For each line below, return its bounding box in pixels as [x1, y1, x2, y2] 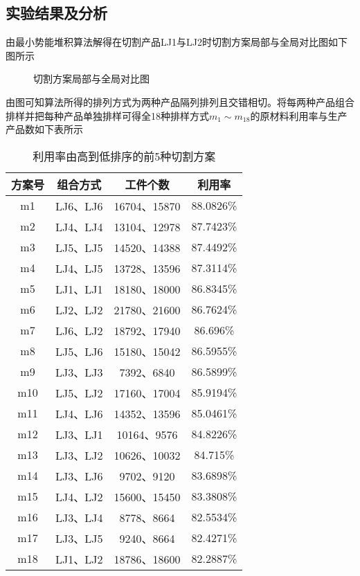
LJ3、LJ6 [55, 467, 103, 484]
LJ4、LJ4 [55, 218, 103, 235]
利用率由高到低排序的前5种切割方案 [33, 147, 216, 164]
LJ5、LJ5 [55, 239, 103, 255]
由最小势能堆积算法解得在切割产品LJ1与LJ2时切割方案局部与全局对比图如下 [6, 35, 348, 49]
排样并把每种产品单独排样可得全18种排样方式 [6, 108, 209, 123]
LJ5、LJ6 [55, 343, 103, 359]
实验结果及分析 [6, 2, 107, 24]
